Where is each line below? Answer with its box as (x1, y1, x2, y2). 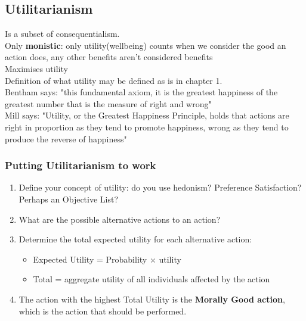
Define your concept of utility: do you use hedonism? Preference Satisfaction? (18, 181, 302, 194)
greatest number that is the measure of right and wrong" (5, 97, 212, 110)
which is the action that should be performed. (18, 304, 187, 317)
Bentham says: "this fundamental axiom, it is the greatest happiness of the (5, 86, 278, 98)
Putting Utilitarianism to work (5, 158, 156, 173)
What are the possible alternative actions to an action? (18, 213, 221, 225)
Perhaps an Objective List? (18, 192, 119, 205)
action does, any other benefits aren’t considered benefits (5, 51, 213, 63)
